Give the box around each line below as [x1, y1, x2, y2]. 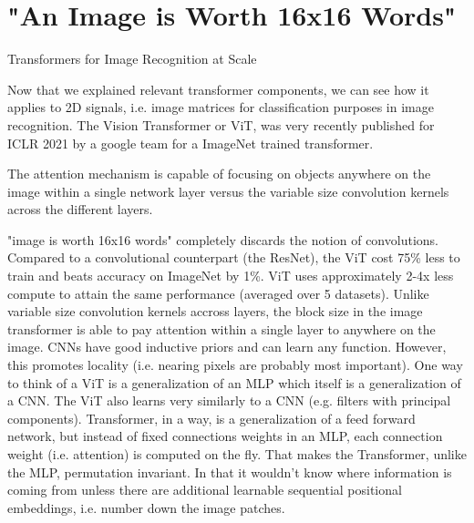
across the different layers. [7, 200, 153, 219]
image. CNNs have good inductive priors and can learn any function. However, [7, 337, 447, 356]
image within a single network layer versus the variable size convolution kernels [7, 181, 449, 200]
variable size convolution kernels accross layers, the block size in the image [7, 302, 423, 321]
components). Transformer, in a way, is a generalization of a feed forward [7, 408, 416, 427]
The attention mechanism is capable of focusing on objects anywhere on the [7, 164, 431, 183]
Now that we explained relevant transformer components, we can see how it [7, 79, 429, 98]
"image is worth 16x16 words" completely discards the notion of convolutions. [7, 230, 438, 249]
